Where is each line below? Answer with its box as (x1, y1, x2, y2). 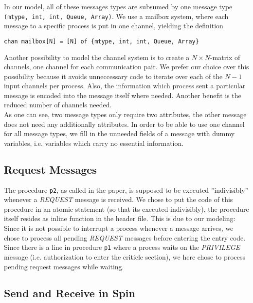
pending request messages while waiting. (4, 261, 124, 271)
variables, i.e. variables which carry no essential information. (4, 138, 184, 148)
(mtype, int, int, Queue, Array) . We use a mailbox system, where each (4, 11, 229, 21)
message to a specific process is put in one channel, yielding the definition (4, 20, 223, 31)
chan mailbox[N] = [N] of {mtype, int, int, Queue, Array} (4, 38, 199, 45)
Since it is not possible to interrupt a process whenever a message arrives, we (4, 223, 234, 233)
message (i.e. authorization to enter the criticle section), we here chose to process (4, 251, 246, 262)
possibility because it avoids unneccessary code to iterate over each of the (4, 71, 223, 81)
